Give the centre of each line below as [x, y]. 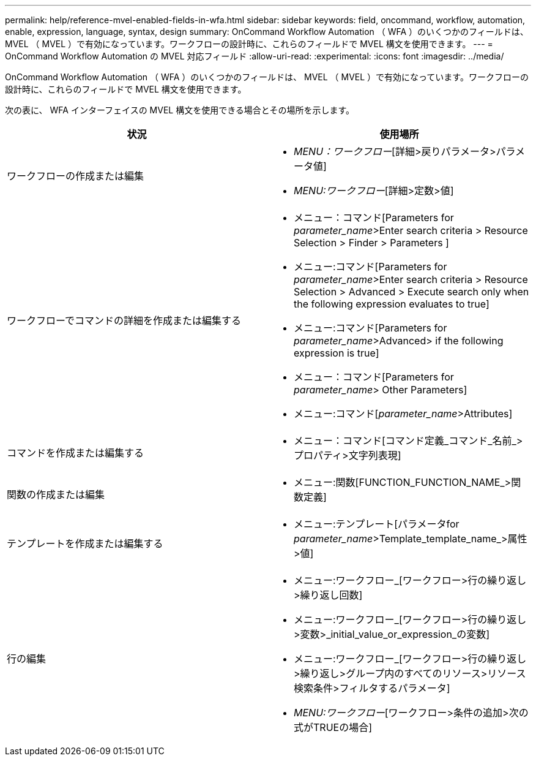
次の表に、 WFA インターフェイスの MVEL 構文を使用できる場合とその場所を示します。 [180, 110]
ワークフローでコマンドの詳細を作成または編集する [124, 320]
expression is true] [337, 353]
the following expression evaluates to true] [392, 304]
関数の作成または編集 [56, 494]
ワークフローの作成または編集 [76, 176]
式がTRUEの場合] [333, 727]
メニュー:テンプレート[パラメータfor [377, 524]
